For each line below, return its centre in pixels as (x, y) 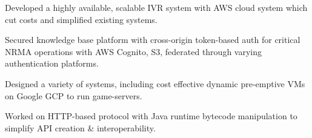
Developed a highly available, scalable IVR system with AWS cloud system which (156, 7)
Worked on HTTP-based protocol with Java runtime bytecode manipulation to (151, 116)
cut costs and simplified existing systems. (81, 19)
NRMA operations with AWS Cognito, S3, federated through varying (133, 51)
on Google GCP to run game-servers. (74, 95)
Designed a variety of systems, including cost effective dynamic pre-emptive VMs (155, 83)
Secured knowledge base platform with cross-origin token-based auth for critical (153, 40)
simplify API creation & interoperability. (80, 127)
